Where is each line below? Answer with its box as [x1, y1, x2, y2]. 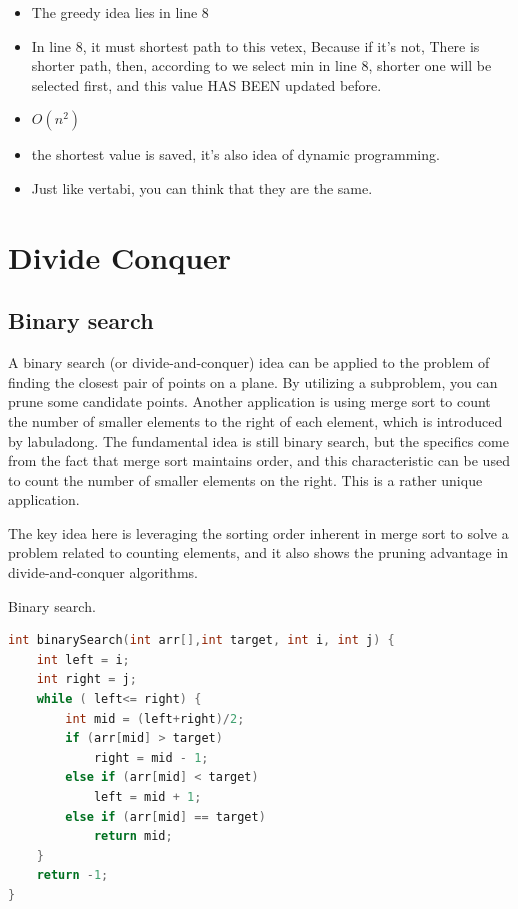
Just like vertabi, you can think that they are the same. [31, 177, 373, 198]
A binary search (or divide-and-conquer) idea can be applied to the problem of [8, 352, 490, 373]
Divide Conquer [8, 236, 232, 277]
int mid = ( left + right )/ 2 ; [65, 711, 245, 726]
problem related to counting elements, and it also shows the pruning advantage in [8, 542, 509, 563]
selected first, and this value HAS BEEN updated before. [31, 74, 382, 95]
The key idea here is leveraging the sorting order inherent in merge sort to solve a [8, 522, 509, 543]
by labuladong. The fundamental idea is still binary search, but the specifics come [8, 430, 509, 451]
